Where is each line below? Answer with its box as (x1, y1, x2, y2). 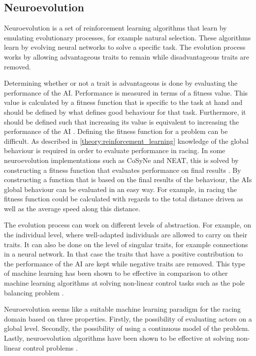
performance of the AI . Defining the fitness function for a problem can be (4, 126, 228, 136)
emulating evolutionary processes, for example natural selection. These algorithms (4, 32, 251, 42)
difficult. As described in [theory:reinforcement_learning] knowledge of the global (4, 135, 249, 146)
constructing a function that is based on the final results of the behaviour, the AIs (4, 174, 252, 185)
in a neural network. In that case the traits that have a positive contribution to (4, 249, 243, 259)
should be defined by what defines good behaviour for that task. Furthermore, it (4, 106, 246, 117)
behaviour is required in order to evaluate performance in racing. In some (4, 145, 225, 156)
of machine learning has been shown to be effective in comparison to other (4, 268, 228, 278)
